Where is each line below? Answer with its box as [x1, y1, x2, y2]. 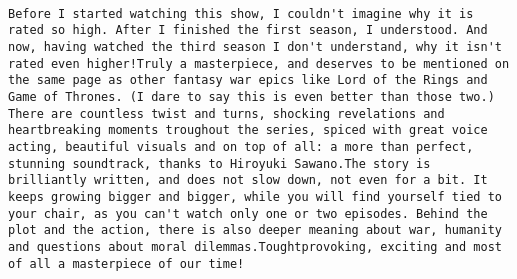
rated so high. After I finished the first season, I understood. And [8, 23, 488, 38]
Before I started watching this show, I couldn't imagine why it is [8, 6, 474, 21]
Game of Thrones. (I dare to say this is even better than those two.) [8, 89, 495, 104]
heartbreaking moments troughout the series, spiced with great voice [8, 123, 488, 138]
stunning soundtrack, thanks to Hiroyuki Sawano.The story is [8, 156, 431, 171]
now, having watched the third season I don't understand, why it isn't [8, 39, 502, 54]
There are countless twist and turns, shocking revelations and [8, 106, 445, 121]
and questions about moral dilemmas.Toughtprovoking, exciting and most [8, 239, 502, 254]
